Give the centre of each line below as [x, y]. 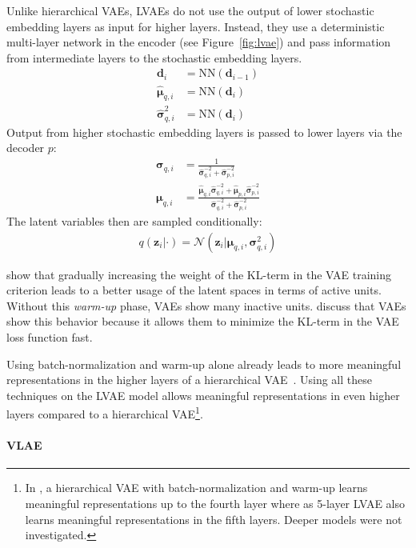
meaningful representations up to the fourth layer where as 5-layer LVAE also [215, 503]
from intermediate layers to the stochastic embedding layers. [154, 57]
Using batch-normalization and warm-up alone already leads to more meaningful [204, 364]
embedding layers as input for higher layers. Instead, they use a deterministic [196, 26]
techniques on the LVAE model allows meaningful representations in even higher [203, 395]
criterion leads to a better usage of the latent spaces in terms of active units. [194, 290]
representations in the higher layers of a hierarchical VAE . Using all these [189, 380]
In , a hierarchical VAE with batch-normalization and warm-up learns [196, 488]
